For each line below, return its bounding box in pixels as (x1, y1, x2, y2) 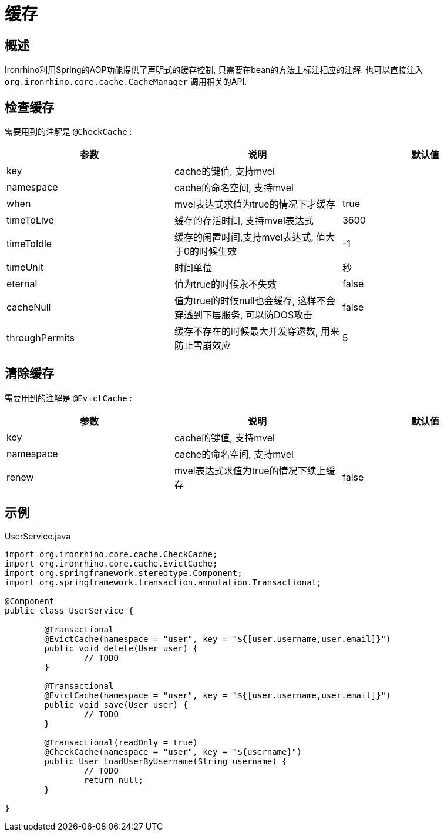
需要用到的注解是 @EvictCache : (5, 392, 132, 403)
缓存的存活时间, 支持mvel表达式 (174, 215, 314, 227)
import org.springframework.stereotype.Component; (5, 568, 243, 578)
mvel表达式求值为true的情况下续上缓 (174, 464, 335, 477)
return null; (83, 775, 144, 785)
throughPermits (6, 332, 75, 344)
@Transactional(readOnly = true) (44, 737, 198, 747)
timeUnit (6, 261, 43, 274)
